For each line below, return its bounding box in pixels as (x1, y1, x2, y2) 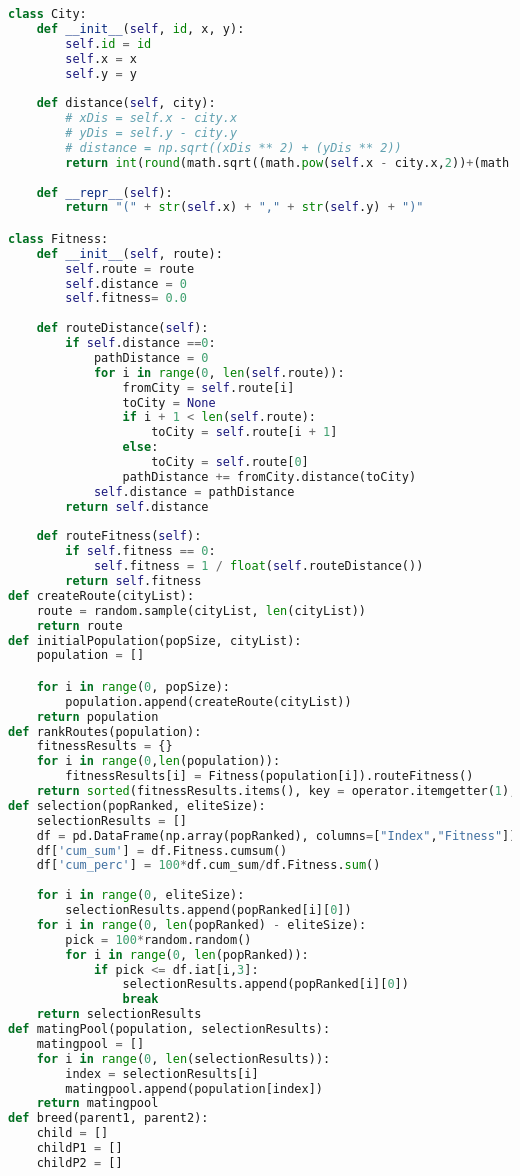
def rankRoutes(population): (8, 724, 202, 739)
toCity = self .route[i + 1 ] (151, 425, 338, 440)
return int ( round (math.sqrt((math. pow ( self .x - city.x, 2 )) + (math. (65, 155, 517, 170)
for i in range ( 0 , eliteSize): (36, 888, 245, 903)
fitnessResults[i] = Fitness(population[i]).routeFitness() (65, 769, 474, 784)
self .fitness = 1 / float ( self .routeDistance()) (93, 559, 424, 574)
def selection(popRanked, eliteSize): (8, 798, 266, 813)
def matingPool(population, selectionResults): (8, 1022, 331, 1037)
